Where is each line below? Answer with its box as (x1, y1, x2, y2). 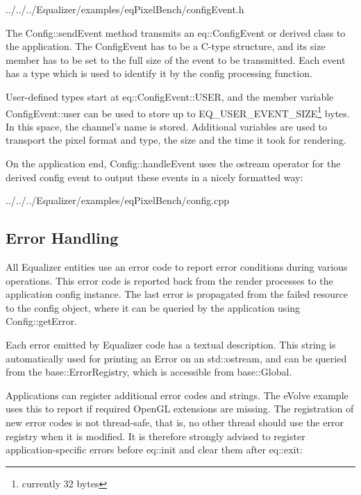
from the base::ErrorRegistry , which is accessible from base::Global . (6, 364, 292, 379)
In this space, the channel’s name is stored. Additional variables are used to (6, 119, 328, 133)
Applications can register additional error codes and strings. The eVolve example (6, 387, 349, 402)
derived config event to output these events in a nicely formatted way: (6, 169, 303, 184)
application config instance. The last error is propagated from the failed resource (6, 287, 348, 301)
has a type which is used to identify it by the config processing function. (6, 66, 312, 81)
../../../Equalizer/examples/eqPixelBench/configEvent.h (6, 2, 244, 16)
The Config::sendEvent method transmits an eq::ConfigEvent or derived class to (6, 25, 346, 40)
